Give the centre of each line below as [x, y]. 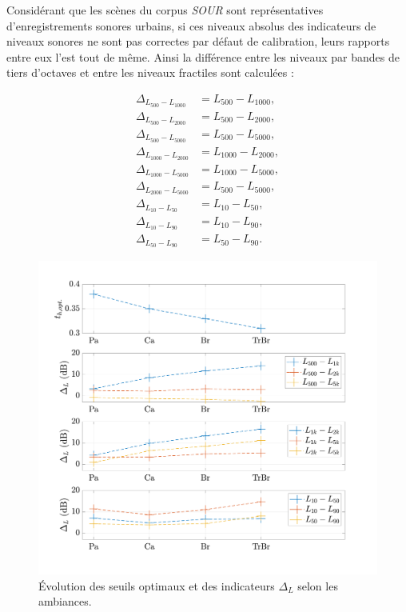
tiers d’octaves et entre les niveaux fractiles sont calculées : [150, 72]
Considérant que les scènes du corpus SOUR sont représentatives [165, 10]
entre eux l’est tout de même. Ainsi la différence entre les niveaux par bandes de [203, 56]
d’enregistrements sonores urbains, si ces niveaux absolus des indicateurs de [191, 25]
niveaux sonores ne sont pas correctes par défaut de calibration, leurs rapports [198, 41]
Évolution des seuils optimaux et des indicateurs [157, 585]
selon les [318, 585]
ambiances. [65, 601]
